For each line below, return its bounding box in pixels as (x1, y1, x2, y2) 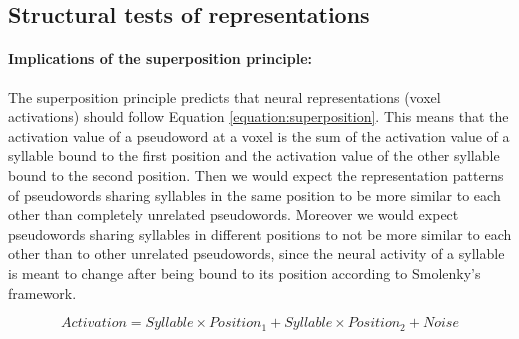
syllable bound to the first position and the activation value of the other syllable (8, 145, 500, 166)
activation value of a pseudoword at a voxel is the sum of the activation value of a (8, 125, 510, 146)
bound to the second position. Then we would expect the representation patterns (8, 164, 504, 185)
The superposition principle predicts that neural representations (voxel (8, 86, 441, 107)
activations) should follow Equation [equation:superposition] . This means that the (8, 106, 509, 127)
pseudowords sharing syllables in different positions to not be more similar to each (8, 223, 512, 244)
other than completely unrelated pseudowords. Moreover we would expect (8, 204, 459, 225)
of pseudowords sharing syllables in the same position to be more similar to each (8, 184, 501, 205)
